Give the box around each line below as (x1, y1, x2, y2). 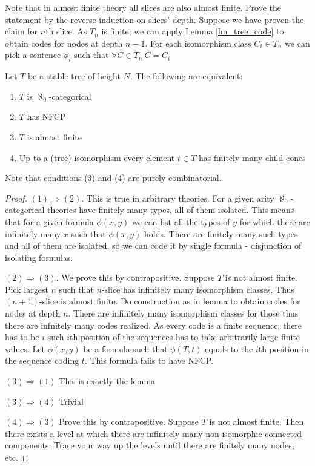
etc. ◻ (5, 451, 30, 464)
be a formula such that (83, 342, 168, 355)
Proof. (5, 191, 27, 204)
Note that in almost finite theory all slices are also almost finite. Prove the (5, 1, 282, 13)
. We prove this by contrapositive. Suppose (56, 271, 215, 284)
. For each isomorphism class (145, 36, 251, 49)
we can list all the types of (131, 215, 230, 228)
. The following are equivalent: (130, 70, 243, 82)
